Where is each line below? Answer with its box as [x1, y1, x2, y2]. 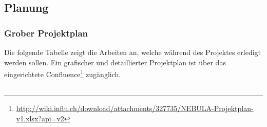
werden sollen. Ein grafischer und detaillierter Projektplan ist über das [4, 57, 226, 67]
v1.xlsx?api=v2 [16, 113, 64, 124]
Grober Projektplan [4, 26, 88, 39]
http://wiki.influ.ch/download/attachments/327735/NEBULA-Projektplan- [16, 103, 254, 114]
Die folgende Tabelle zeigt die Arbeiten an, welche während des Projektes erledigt [4, 47, 261, 57]
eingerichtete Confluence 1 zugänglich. [4, 67, 121, 79]
